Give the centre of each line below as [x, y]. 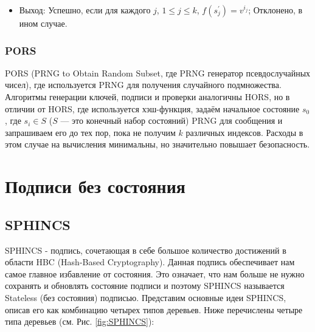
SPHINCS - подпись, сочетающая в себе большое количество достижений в [146, 250]
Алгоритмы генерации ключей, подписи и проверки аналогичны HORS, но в [147, 97]
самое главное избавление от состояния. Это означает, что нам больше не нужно [155, 273]
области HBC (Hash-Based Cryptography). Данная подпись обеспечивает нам [150, 262]
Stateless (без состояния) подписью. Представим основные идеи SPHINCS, [146, 297]
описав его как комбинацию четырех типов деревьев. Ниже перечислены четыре [154, 309]
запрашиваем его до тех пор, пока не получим [90, 132]
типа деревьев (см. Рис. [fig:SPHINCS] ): [80, 321]
